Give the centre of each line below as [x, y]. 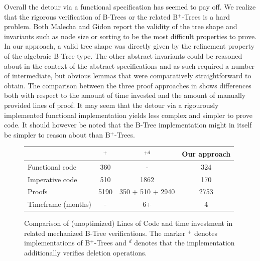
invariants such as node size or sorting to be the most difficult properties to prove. [131, 36]
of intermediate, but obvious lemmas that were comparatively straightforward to [128, 76]
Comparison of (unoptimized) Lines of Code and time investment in [128, 223]
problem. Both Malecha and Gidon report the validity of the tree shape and [121, 26]
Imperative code [52, 179]
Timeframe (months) [59, 204]
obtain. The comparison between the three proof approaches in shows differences [128, 85]
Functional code [52, 166]
